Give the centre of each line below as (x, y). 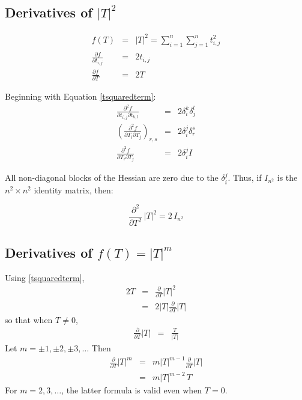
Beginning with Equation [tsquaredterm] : (80, 96)
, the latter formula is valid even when (132, 390)
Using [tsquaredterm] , (45, 277)
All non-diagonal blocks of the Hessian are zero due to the (112, 177)
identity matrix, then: (74, 189)
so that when (29, 319)
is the (287, 177)
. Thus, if (245, 177)
